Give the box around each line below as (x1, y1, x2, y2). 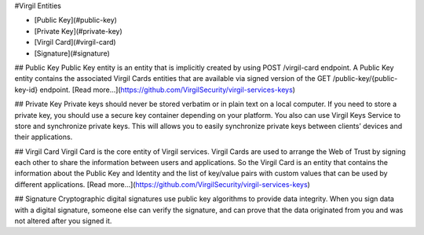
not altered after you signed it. (14, 216, 112, 226)
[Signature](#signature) (34, 48, 110, 58)
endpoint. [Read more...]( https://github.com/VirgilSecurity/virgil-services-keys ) (39, 85, 296, 94)
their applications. (14, 132, 73, 141)
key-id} (14, 85, 38, 94)
